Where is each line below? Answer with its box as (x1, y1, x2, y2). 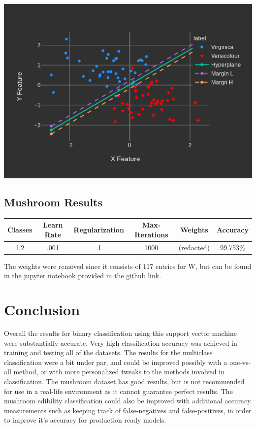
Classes (7, 225, 32, 235)
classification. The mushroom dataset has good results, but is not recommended (4, 376, 245, 387)
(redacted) (178, 242, 210, 252)
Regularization (73, 225, 124, 235)
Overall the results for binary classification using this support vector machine (4, 328, 237, 338)
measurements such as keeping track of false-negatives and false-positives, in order (4, 405, 252, 415)
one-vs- (229, 357, 251, 367)
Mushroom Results (4, 194, 103, 209)
